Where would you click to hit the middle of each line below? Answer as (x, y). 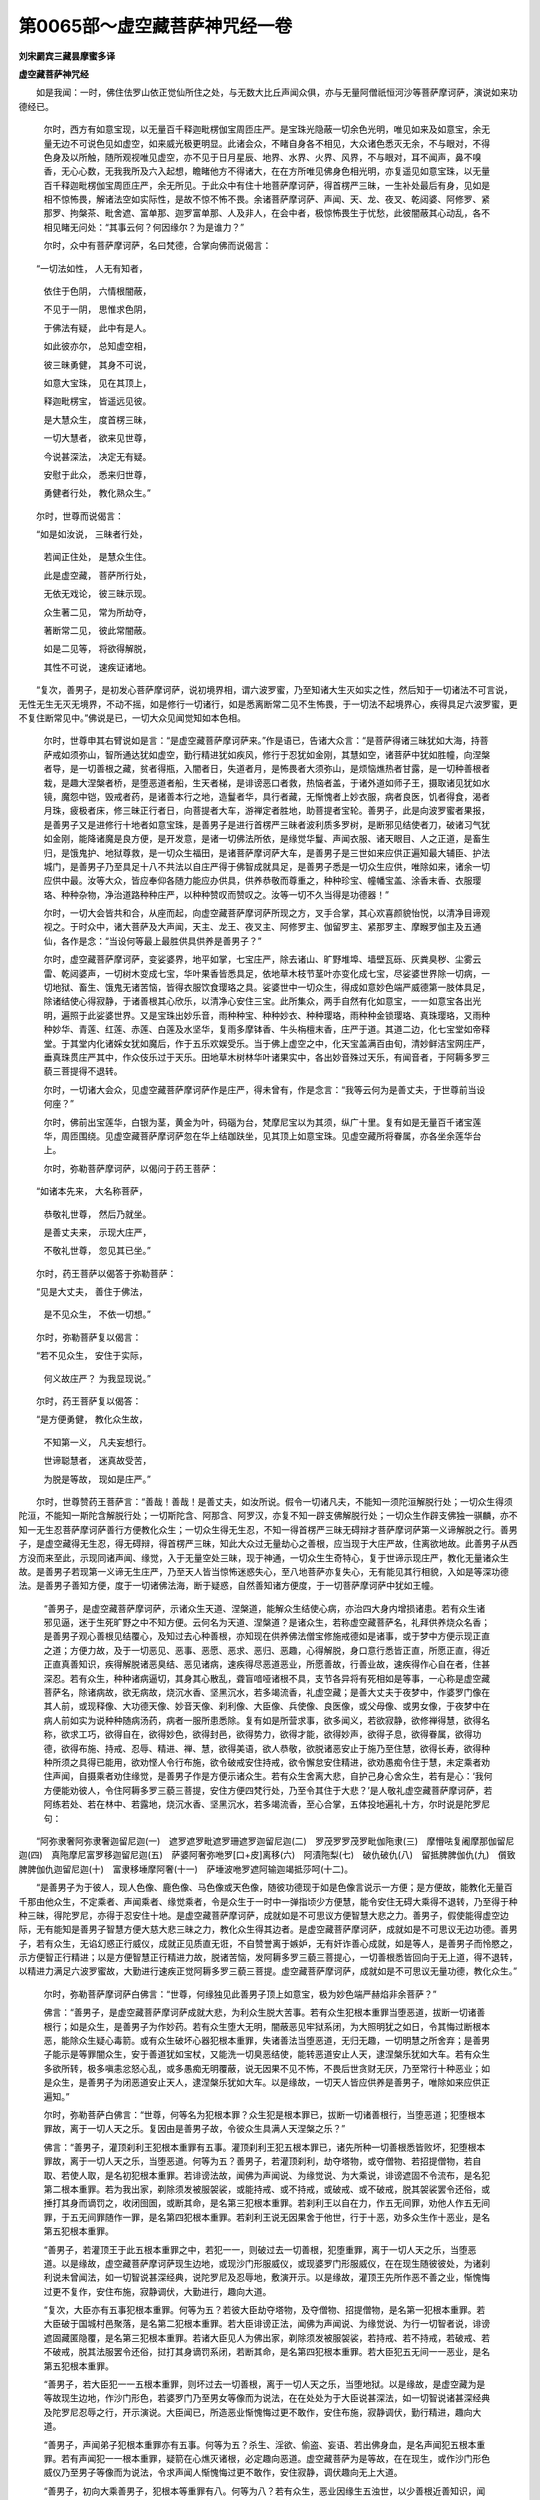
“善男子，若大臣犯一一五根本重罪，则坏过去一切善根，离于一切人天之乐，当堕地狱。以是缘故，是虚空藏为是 (264, 2384)
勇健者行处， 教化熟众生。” (97, 493)
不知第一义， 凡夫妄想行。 (97, 1442)
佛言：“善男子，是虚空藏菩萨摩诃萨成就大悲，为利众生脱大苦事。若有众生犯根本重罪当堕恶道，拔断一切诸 (260, 2012)
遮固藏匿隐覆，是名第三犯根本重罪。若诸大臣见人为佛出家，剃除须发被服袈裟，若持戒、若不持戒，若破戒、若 (266, 2337)
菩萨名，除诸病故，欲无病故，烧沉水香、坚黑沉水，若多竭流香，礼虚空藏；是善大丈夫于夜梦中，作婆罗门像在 (266, 1692)
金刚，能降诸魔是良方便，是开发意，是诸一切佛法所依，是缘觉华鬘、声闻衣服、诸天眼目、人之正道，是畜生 (270, 839)
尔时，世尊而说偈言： (79, 516)
